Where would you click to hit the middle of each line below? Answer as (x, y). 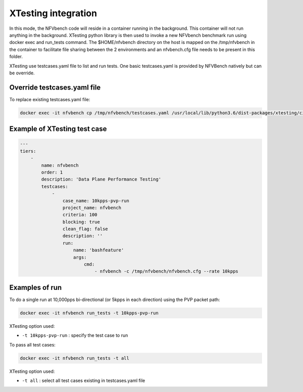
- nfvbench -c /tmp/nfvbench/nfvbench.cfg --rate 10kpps (166, 271)
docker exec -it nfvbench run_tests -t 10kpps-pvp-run (89, 313)
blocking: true (81, 222)
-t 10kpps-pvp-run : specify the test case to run (75, 335)
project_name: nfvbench (92, 208)
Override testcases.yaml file (55, 87)
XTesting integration (53, 13)
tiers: (28, 151)
